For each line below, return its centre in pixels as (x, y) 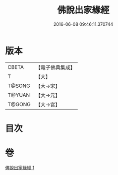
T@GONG (19, 104)
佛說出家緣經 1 (20, 168)
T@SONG (19, 86)
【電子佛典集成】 (55, 67)
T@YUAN (19, 95)
